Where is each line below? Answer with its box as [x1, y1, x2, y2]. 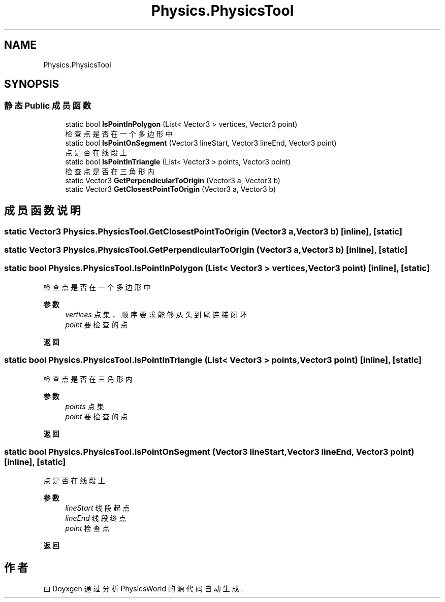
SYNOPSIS [4, 78, 59, 91]
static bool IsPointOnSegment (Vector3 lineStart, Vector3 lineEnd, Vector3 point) [65, 138, 337, 147]
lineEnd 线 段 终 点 [65, 514, 126, 523]
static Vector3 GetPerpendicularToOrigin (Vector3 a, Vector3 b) [65, 176, 280, 185]
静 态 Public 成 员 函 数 [4, 101, 91, 111]
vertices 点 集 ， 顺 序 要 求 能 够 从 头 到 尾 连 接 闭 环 [65, 310, 247, 319]
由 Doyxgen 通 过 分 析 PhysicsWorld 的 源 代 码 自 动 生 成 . [43, 584, 243, 593]
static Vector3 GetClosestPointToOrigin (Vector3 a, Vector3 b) [65, 184, 276, 193]
